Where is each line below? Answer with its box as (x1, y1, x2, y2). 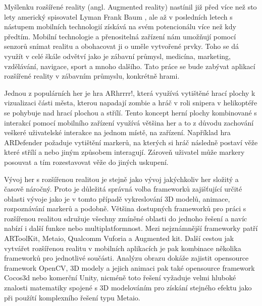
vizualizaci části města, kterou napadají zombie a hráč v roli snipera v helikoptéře (4, 97, 257, 108)
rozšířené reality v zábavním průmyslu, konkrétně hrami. (4, 71, 180, 81)
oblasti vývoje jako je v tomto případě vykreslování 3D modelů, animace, (4, 193, 230, 204)
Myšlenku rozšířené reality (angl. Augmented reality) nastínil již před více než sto (4, 2, 257, 12)
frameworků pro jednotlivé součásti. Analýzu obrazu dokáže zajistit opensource (4, 253, 249, 263)
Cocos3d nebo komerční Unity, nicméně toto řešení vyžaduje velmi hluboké (4, 272, 236, 283)
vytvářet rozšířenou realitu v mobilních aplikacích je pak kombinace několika (4, 242, 241, 253)
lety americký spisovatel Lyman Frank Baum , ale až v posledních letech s (4, 11, 233, 22)
